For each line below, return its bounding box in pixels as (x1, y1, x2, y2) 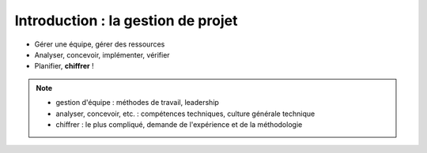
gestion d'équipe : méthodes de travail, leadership (55, 98, 219, 107)
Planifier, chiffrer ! (34, 62, 94, 71)
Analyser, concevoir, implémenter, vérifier (34, 50, 170, 59)
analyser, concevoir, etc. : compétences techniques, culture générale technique (55, 109, 316, 118)
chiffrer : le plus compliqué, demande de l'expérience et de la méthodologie (55, 119, 303, 129)
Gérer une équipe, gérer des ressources (34, 39, 165, 49)
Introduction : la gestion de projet (14, 12, 238, 29)
